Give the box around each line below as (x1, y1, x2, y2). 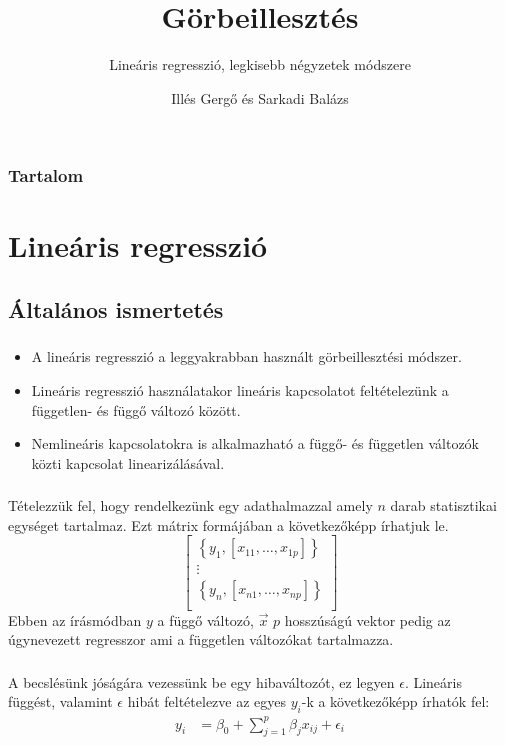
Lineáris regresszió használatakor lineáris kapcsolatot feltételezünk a (31, 379, 449, 400)
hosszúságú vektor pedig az (284, 609, 451, 630)
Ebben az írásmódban (8, 609, 142, 630)
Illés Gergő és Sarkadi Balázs (171, 87, 349, 108)
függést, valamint (8, 691, 113, 712)
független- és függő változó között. (31, 399, 241, 420)
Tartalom (8, 163, 84, 188)
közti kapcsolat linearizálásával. (31, 452, 225, 473)
